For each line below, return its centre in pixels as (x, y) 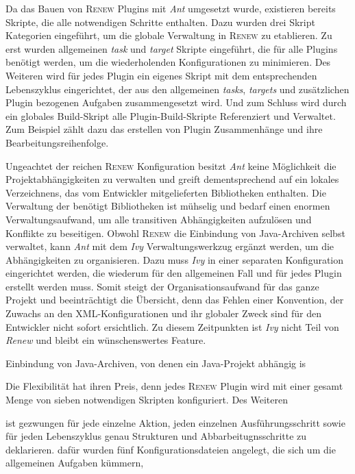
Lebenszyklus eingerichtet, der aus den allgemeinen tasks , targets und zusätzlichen (177, 89)
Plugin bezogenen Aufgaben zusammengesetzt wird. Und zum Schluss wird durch (176, 102)
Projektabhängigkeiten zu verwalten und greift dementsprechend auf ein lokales (172, 179)
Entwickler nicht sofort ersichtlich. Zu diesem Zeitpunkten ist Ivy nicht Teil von (172, 326)
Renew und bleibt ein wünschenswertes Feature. (106, 340)
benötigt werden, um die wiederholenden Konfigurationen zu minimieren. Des (168, 62)
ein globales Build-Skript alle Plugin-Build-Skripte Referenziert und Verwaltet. (171, 115)
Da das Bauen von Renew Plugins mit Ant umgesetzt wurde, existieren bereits (171, 8)
